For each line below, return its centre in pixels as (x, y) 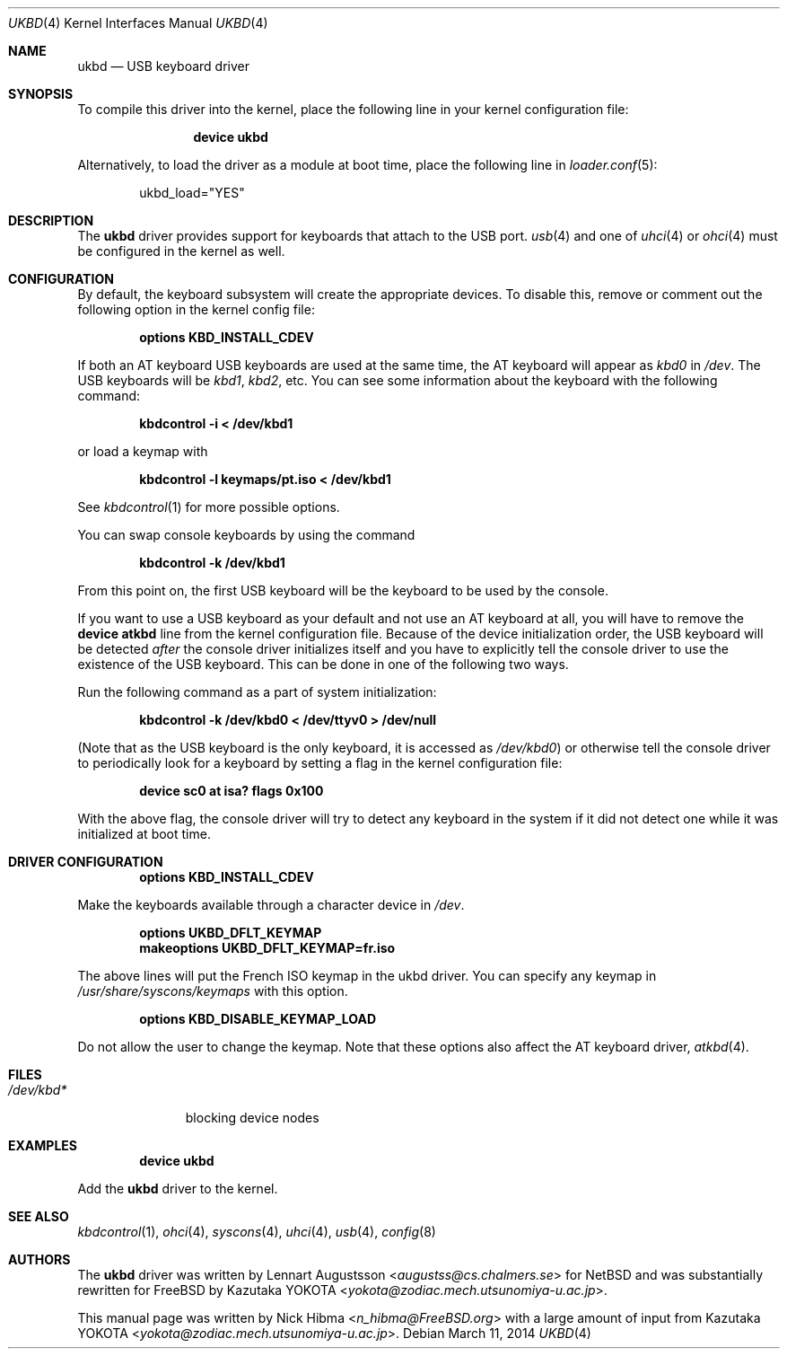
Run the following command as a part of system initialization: (257, 692)
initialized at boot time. (144, 834)
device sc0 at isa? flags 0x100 (232, 791)
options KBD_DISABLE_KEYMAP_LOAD (258, 1019)
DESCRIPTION (51, 220)
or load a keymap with (143, 451)
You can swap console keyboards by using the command (246, 535)
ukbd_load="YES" (192, 193)
